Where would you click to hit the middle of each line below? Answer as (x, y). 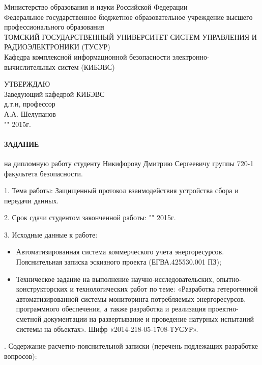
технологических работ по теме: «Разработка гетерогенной (167, 289)
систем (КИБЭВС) (86, 67)
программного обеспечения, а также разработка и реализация (111, 309)
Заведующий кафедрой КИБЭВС (54, 94)
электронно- (191, 56)
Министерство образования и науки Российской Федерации (96, 7)
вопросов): (21, 356)
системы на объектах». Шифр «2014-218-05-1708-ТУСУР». (107, 329)
